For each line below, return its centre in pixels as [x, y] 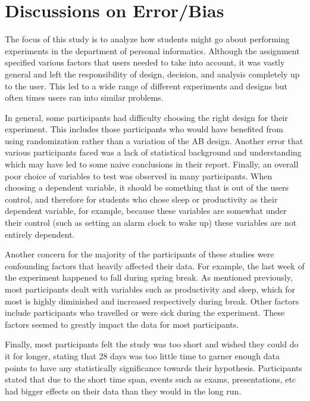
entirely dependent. [40, 234]
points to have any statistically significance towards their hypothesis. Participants [154, 367]
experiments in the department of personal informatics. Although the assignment [152, 50]
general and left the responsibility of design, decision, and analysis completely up [152, 74]
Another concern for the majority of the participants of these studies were [140, 254]
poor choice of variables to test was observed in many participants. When [139, 175]
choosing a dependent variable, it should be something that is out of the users [147, 187]
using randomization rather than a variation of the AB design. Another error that [154, 140]
